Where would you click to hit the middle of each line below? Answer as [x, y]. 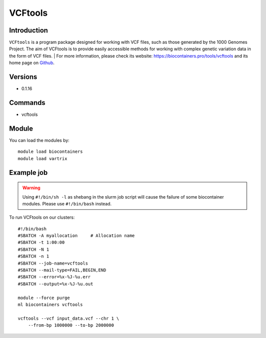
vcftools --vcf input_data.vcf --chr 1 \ [68, 318]
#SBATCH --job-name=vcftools [53, 263]
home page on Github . [32, 63]
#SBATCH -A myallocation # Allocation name [76, 236]
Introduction [29, 30]
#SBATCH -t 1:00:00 [41, 242]
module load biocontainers [50, 152]
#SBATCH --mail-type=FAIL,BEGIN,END [62, 270]
